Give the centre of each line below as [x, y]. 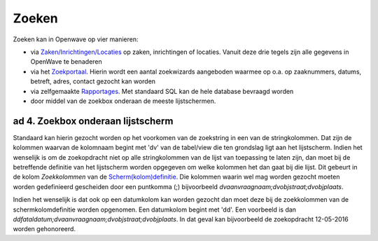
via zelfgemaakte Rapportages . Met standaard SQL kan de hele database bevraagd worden [162, 91]
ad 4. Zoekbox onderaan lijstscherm [93, 121]
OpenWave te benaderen [66, 62]
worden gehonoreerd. [44, 229]
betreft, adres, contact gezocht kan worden [93, 81]
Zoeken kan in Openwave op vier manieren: [76, 39]
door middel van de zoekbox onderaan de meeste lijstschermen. [123, 101]
